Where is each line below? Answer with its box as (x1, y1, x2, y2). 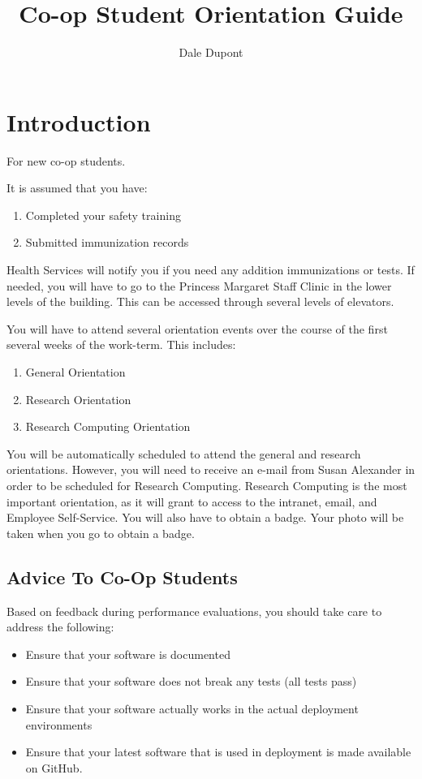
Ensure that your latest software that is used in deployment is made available (25, 743, 411, 760)
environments (25, 716, 93, 733)
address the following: (6, 618, 114, 635)
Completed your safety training (25, 206, 181, 223)
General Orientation (25, 364, 126, 380)
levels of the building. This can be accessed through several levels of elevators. (6, 293, 394, 310)
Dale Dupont (179, 44, 243, 61)
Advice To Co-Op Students (6, 564, 238, 589)
